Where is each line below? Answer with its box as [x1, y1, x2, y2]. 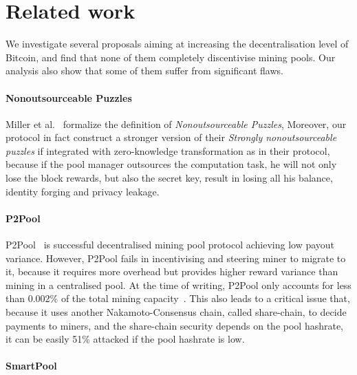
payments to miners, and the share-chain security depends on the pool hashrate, [6, 318, 344, 332]
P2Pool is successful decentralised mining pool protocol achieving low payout [6, 237, 335, 252]
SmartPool [6, 358, 57, 373]
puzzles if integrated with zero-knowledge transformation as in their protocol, [6, 143, 330, 158]
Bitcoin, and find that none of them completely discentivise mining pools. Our [6, 50, 336, 64]
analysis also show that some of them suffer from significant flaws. [6, 63, 283, 78]
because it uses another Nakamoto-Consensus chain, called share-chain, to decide [6, 305, 347, 319]
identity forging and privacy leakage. [6, 184, 160, 198]
